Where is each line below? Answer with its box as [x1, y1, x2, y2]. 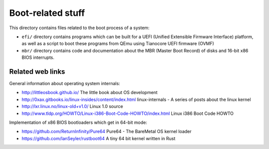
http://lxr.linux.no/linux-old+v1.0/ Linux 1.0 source [21, 103, 123, 109]
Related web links [9, 67, 65, 76]
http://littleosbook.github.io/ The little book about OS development [21, 90, 158, 96]
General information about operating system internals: [9, 81, 121, 87]
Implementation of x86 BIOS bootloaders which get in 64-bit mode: [9, 119, 147, 125]
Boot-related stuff [9, 7, 85, 18]
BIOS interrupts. [21, 54, 55, 60]
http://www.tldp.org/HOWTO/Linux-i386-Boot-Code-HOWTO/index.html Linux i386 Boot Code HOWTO [21, 110, 234, 116]
